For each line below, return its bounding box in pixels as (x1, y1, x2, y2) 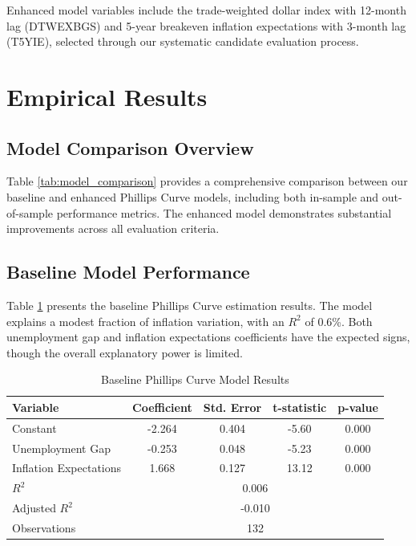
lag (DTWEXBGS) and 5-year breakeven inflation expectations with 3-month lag (6, 17, 406, 34)
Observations (12, 519, 76, 536)
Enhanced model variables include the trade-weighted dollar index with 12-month (6, 2, 406, 18)
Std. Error (203, 398, 262, 415)
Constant (12, 419, 57, 436)
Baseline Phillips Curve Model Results (101, 371, 289, 388)
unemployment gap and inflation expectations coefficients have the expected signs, (6, 328, 410, 345)
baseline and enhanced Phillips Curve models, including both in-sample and (6, 188, 379, 205)
